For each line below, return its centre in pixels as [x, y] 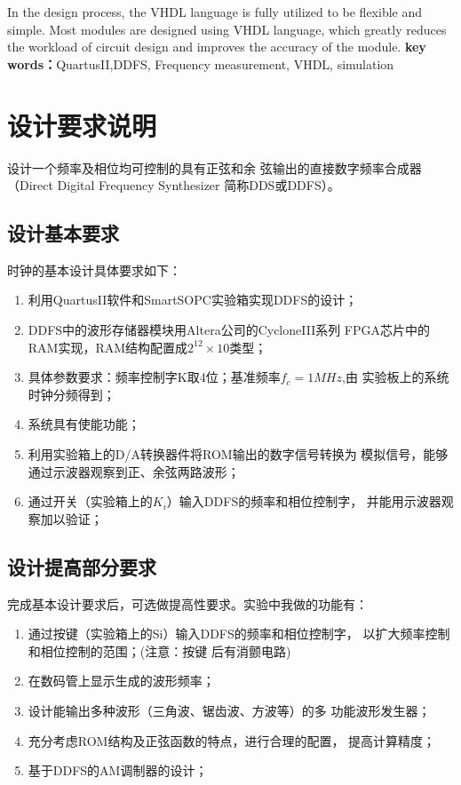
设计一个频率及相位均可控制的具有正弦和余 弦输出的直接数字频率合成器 [215, 167]
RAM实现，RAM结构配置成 [108, 347]
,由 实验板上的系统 [396, 377]
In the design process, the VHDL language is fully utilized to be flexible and [215, 12]
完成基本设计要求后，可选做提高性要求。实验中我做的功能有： [187, 603]
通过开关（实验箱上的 [90, 501]
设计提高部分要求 [82, 566]
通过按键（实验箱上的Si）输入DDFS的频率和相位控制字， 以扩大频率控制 [239, 634]
